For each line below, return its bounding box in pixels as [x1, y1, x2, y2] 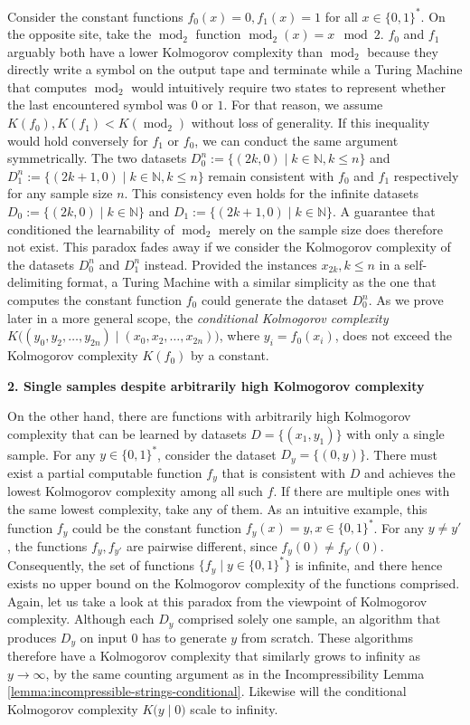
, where [219, 326, 260, 345]
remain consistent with [208, 166, 334, 185]
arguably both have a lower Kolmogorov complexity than [7, 42, 323, 61]
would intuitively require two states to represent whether [131, 77, 446, 96]
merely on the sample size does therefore [219, 219, 444, 238]
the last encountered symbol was [7, 95, 187, 114]
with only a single [346, 424, 445, 443]
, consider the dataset [157, 444, 277, 463]
